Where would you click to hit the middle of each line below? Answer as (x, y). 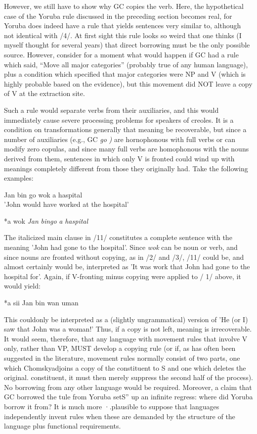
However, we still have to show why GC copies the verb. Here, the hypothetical (124, 6)
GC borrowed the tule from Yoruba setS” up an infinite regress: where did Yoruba (128, 397)
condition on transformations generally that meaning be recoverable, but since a (125, 129)
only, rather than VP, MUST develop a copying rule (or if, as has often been (120, 348)
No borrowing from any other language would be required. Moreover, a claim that (128, 387)
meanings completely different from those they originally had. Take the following (126, 168)
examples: (19, 178)
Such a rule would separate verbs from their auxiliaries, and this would (111, 110)
